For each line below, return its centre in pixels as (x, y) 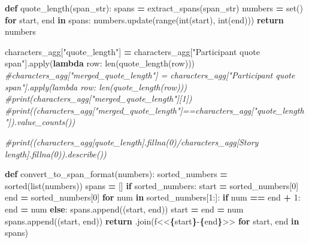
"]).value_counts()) (40, 122)
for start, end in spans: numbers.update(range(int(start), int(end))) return (144, 19)
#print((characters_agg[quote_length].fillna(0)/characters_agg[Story (132, 142)
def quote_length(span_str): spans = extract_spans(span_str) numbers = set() (154, 8)
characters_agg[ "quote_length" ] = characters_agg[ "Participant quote (132, 51)
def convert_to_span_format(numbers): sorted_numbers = (116, 174)
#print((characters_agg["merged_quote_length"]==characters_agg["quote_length (154, 110)
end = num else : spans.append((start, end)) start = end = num (124, 209)
